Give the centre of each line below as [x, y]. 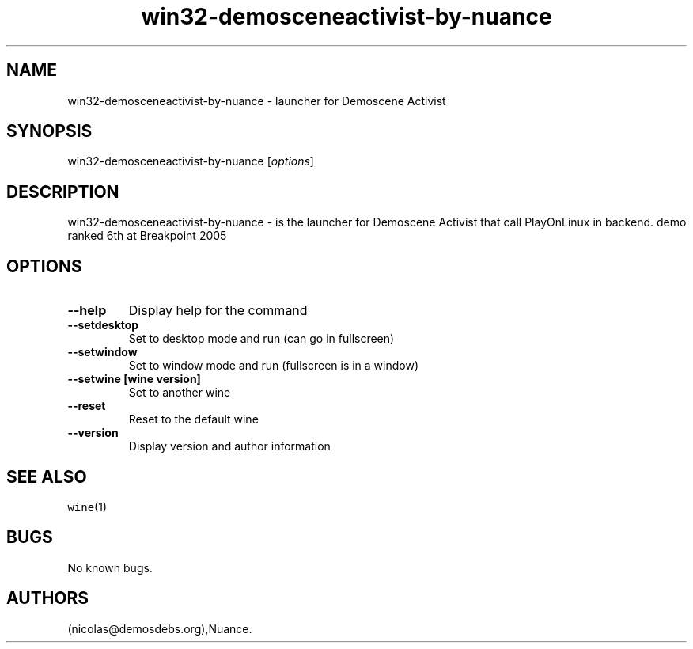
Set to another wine [180, 393]
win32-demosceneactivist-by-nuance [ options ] [191, 161]
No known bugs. [110, 567]
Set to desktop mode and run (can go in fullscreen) [261, 339]
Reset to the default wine [193, 419]
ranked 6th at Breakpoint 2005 [147, 236]
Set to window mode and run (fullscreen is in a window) [274, 366]
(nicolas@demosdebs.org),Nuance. [160, 628]
